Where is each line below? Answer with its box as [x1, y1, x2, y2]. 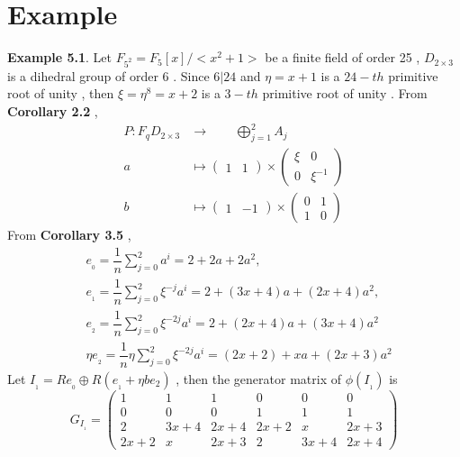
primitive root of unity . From [262, 84, 428, 103]
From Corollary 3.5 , [7, 225, 131, 244]
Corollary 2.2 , [7, 102, 98, 121]
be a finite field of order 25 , [265, 48, 420, 67]
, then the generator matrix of [176, 370, 341, 388]
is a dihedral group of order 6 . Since [7, 66, 210, 85]
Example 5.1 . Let [7, 48, 113, 67]
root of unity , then [7, 84, 114, 103]
